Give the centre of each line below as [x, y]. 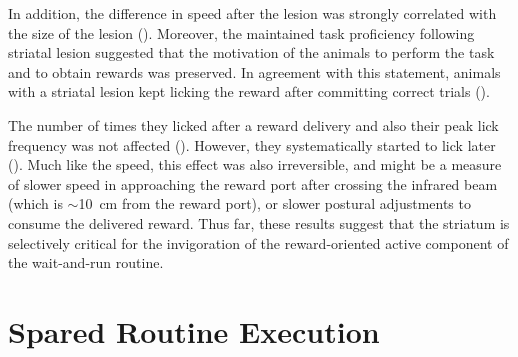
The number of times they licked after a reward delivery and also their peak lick [253, 124]
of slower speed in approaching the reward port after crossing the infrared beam [253, 183]
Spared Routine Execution [194, 330]
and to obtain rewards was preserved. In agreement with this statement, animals [254, 71]
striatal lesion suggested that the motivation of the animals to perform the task [251, 52]
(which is [35, 203]
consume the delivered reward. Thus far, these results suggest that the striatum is [259, 222]
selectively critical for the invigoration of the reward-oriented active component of [258, 242]
